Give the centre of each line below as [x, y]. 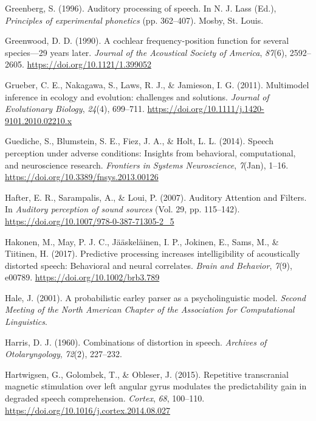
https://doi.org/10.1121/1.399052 [89, 64]
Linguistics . [26, 322]
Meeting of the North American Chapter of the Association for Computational [150, 309]
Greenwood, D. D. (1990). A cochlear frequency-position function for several [147, 40]
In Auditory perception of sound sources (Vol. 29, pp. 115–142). [122, 209]
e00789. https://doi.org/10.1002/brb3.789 [82, 277]
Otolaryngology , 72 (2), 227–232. [64, 354]
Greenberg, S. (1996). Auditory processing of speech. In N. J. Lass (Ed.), [141, 8]
